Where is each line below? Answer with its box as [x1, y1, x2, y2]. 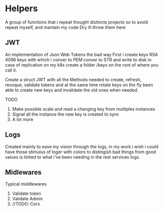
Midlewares [5, 168, 42, 176]
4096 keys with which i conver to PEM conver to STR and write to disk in [5, 57, 152, 63]
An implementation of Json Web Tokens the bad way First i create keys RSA [5, 51, 158, 57]
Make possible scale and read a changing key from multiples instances [12, 106, 156, 112]
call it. [5, 67, 17, 73]
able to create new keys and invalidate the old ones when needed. [5, 87, 139, 93]
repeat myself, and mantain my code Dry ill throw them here [5, 24, 126, 30]
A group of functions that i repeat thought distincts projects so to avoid [5, 19, 148, 25]
